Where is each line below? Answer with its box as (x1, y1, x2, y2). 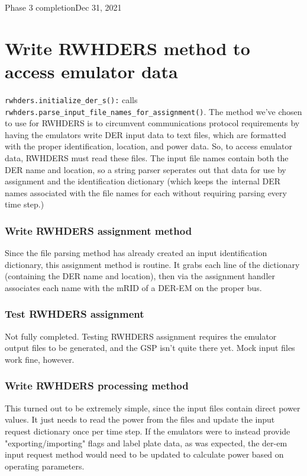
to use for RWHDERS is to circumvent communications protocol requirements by (5, 117, 300, 129)
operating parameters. (5, 459, 85, 472)
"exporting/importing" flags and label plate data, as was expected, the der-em (5, 436, 287, 449)
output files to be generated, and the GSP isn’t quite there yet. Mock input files (5, 341, 295, 354)
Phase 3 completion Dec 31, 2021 (5, 1, 122, 13)
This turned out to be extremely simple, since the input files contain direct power (5, 401, 300, 414)
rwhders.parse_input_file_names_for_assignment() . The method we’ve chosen (5, 105, 302, 117)
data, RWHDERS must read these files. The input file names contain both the (5, 152, 289, 164)
